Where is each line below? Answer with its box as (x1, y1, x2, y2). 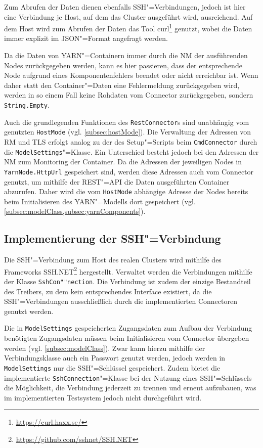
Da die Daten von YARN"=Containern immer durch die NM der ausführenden (4, 50, 248, 61)
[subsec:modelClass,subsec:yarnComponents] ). (4, 206, 146, 216)
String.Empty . (4, 100, 50, 110)
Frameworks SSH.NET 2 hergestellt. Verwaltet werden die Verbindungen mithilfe (4, 264, 252, 277)
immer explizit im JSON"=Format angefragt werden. (4, 33, 168, 43)
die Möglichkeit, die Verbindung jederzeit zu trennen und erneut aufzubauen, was (4, 382, 256, 393)
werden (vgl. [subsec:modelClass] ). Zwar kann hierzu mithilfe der (4, 342, 205, 353)
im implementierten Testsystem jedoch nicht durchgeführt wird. (4, 392, 202, 402)
